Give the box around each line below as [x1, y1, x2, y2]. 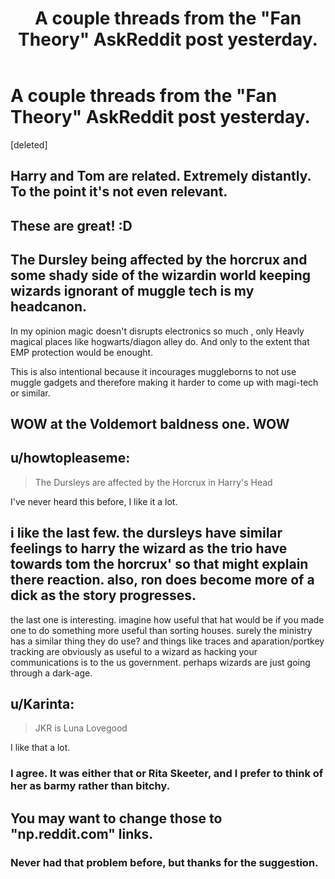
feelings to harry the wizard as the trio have [10, 540, 288, 557]
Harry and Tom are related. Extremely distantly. [10, 168, 312, 185]
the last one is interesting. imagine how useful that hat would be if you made [10, 613, 325, 626]
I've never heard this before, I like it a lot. [10, 495, 178, 507]
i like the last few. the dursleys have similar [10, 525, 283, 542]
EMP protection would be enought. [10, 346, 154, 358]
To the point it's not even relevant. [10, 183, 228, 201]
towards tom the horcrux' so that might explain [10, 556, 309, 573]
